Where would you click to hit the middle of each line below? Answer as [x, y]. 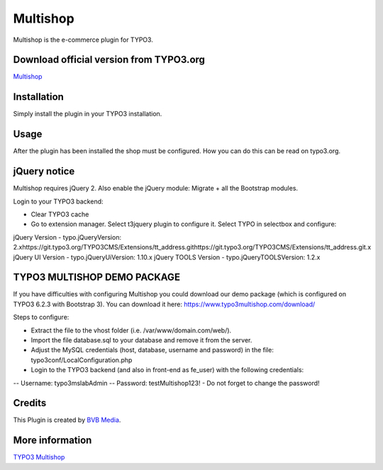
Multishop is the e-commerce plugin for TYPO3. [83, 40]
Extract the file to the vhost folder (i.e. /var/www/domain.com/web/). [131, 330]
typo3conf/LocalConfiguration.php [82, 360]
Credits [30, 403]
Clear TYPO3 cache [60, 214]
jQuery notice [44, 171]
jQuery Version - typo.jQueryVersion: [67, 237]
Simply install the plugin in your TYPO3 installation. [88, 114]
